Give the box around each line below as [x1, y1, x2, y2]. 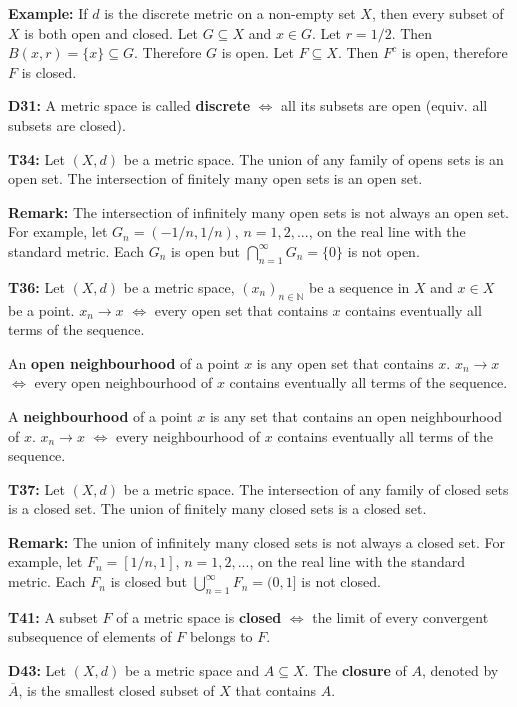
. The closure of [304, 660, 407, 681]
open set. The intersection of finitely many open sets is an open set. [8, 168, 423, 189]
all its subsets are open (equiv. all [281, 95, 488, 116]
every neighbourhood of [116, 425, 261, 446]
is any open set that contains [256, 352, 434, 373]
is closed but [110, 571, 188, 592]
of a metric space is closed [116, 606, 282, 627]
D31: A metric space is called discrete [8, 95, 251, 116]
